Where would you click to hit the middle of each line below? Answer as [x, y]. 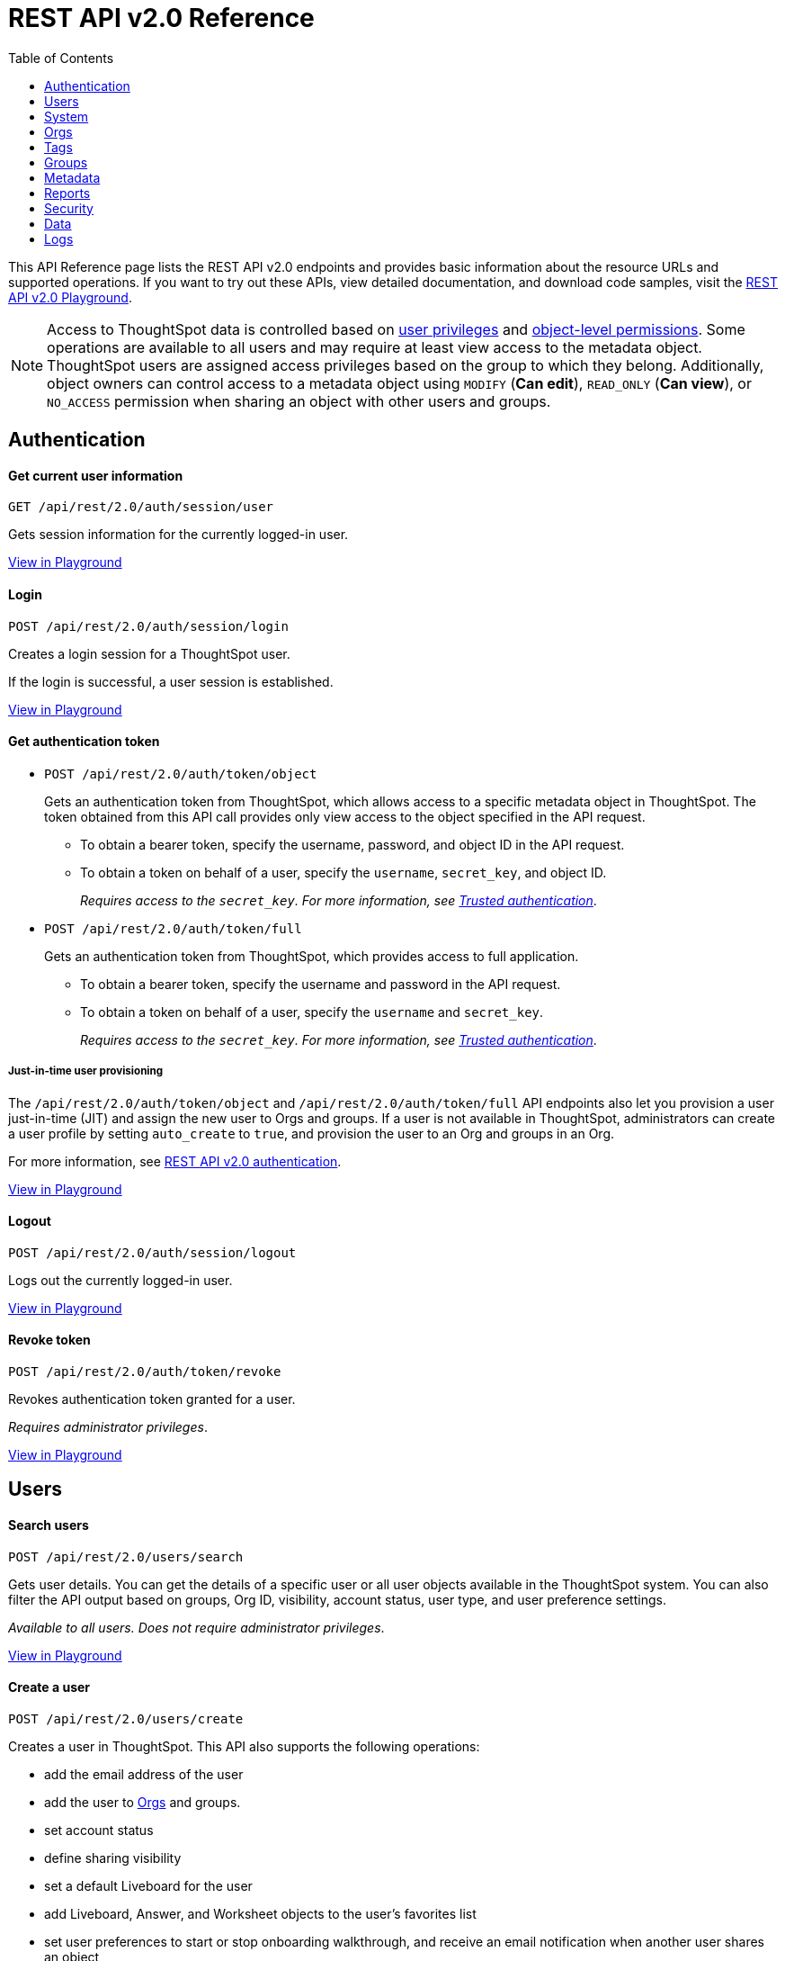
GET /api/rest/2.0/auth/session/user [141, 507]
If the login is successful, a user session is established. [171, 681]
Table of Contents [61, 58]
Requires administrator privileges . [108, 1427]
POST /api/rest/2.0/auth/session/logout [152, 1252]
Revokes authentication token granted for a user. [152, 1399]
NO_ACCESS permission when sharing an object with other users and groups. [299, 401]
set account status [99, 1830]
